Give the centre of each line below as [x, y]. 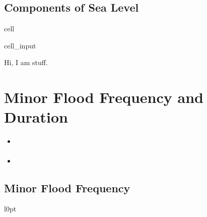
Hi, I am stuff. [26, 62]
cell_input [20, 45]
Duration [36, 117]
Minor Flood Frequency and [104, 97]
